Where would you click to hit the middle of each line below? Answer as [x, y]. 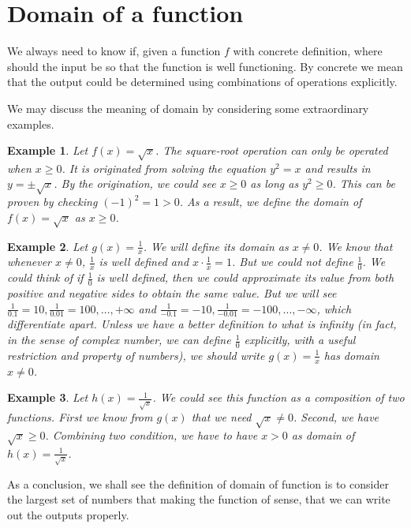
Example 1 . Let [48, 150]
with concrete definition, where [308, 51]
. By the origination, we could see [135, 183]
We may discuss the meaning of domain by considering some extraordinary [188, 108]
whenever [29, 262]
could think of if [45, 277]
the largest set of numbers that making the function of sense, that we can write [199, 499]
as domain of [323, 435]
